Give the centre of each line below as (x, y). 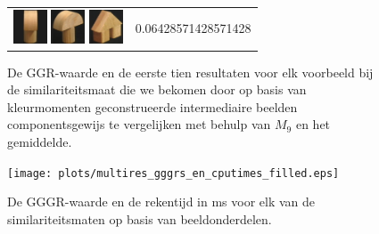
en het (313, 124)
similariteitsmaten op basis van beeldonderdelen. (140, 218)
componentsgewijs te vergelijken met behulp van (139, 124)
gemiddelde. (40, 141)
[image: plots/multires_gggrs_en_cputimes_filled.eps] (173, 173)
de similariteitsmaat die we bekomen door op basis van (157, 89)
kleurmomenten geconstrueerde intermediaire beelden (152, 106)
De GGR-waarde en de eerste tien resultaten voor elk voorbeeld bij (190, 72)
